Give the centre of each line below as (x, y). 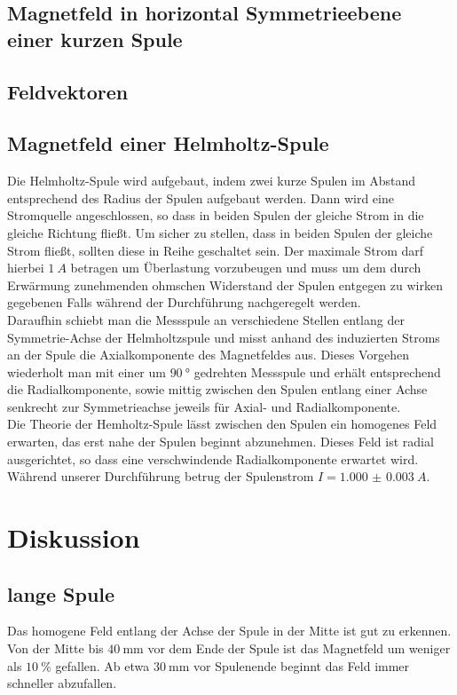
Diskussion (74, 537)
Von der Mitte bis (55, 648)
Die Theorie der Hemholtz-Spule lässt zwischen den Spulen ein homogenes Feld (222, 424)
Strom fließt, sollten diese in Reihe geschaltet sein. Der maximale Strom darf (216, 250)
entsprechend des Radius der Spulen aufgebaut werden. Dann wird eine (201, 197)
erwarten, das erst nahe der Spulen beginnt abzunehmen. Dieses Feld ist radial (221, 442)
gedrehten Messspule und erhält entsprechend (317, 371)
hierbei (26, 268)
